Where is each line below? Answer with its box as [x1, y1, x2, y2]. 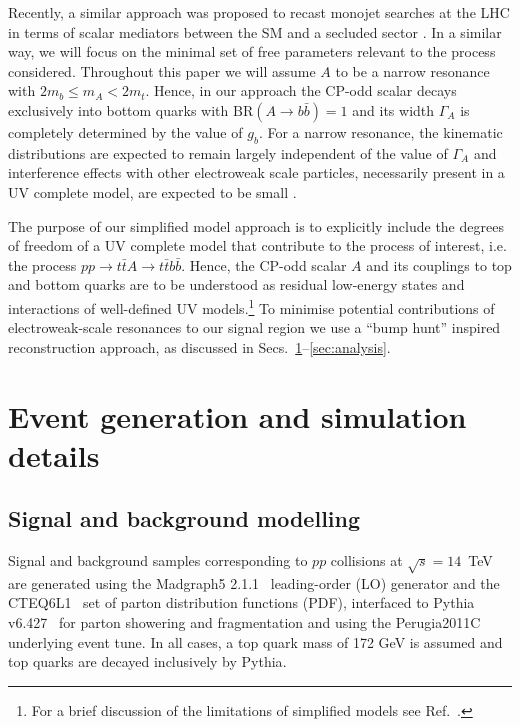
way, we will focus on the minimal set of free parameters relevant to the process [8, 41, 496, 62]
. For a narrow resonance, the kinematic [258, 121, 503, 142]
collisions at [330, 550, 403, 571]
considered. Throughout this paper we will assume [8, 60, 316, 81]
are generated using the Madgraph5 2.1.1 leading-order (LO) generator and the [8, 572, 500, 593]
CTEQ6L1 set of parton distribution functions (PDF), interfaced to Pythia [8, 592, 475, 613]
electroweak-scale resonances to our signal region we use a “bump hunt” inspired [8, 317, 501, 338]
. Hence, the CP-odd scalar [181, 254, 347, 275]
